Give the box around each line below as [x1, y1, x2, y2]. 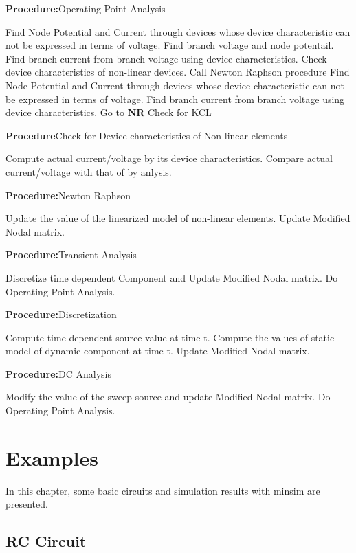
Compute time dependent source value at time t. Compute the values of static [5, 330, 335, 344]
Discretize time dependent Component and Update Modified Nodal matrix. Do [5, 270, 338, 284]
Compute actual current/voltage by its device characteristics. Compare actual [5, 151, 333, 166]
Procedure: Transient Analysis [5, 247, 137, 262]
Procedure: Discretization [5, 307, 117, 321]
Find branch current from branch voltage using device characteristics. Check [5, 51, 327, 65]
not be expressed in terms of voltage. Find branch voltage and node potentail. [5, 38, 334, 52]
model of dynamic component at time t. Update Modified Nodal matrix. [5, 343, 310, 358]
